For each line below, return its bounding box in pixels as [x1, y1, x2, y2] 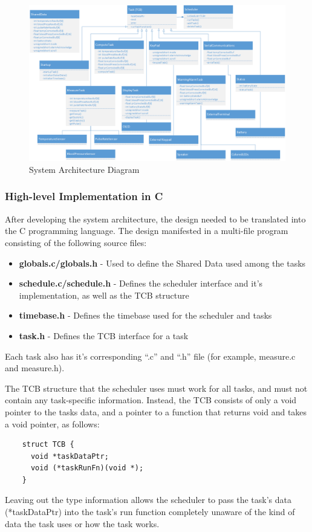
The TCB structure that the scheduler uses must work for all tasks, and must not [5, 381, 308, 394]
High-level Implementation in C [5, 189, 163, 204]
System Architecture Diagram [29, 163, 140, 175]
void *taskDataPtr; [30, 452, 109, 461]
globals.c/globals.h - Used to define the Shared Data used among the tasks [19, 256, 306, 269]
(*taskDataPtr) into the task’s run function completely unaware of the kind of [5, 505, 295, 518]
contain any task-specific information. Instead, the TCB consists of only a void [5, 394, 297, 406]
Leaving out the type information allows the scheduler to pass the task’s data [5, 493, 291, 506]
